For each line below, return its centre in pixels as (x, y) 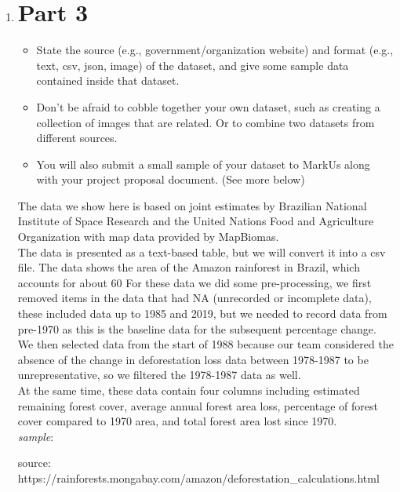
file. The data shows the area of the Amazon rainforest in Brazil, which (189, 267)
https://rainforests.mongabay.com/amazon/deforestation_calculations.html (198, 477)
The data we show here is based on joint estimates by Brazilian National (192, 205)
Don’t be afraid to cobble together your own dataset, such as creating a (208, 106)
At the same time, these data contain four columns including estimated (189, 390)
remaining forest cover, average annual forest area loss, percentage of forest (198, 405)
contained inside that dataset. (108, 80)
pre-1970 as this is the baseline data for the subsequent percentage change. (197, 328)
